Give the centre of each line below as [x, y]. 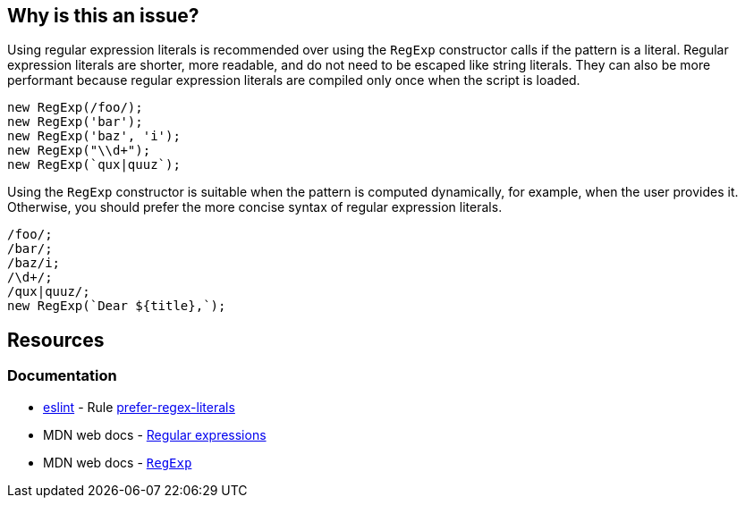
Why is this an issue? [103, 16]
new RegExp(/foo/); [75, 108]
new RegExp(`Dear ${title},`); [117, 306]
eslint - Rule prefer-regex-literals [139, 407]
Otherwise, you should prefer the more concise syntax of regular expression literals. [255, 207]
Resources [56, 340]
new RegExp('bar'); [75, 122]
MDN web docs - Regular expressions [155, 434]
